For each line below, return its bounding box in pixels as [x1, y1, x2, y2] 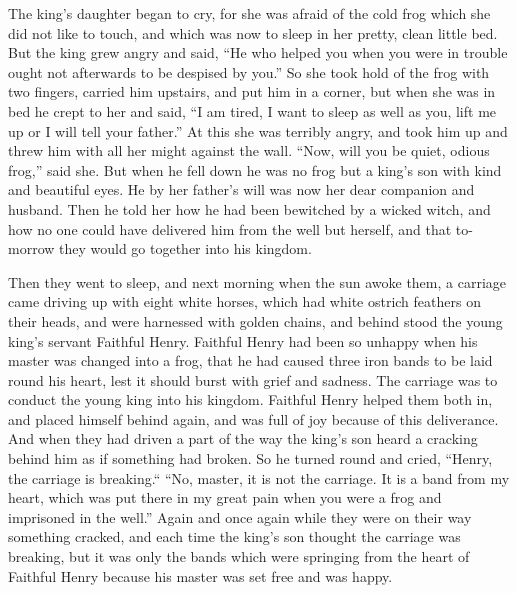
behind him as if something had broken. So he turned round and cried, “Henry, [8, 448, 493, 469]
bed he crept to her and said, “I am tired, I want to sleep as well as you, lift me [8, 100, 497, 121]
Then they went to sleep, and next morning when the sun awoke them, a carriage [8, 271, 507, 292]
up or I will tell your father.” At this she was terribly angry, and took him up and [8, 120, 508, 141]
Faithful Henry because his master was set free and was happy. [8, 565, 393, 586]
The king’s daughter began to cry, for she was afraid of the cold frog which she [8, 3, 491, 23]
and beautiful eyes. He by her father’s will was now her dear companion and [8, 179, 475, 200]
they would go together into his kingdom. [59, 238, 312, 259]
